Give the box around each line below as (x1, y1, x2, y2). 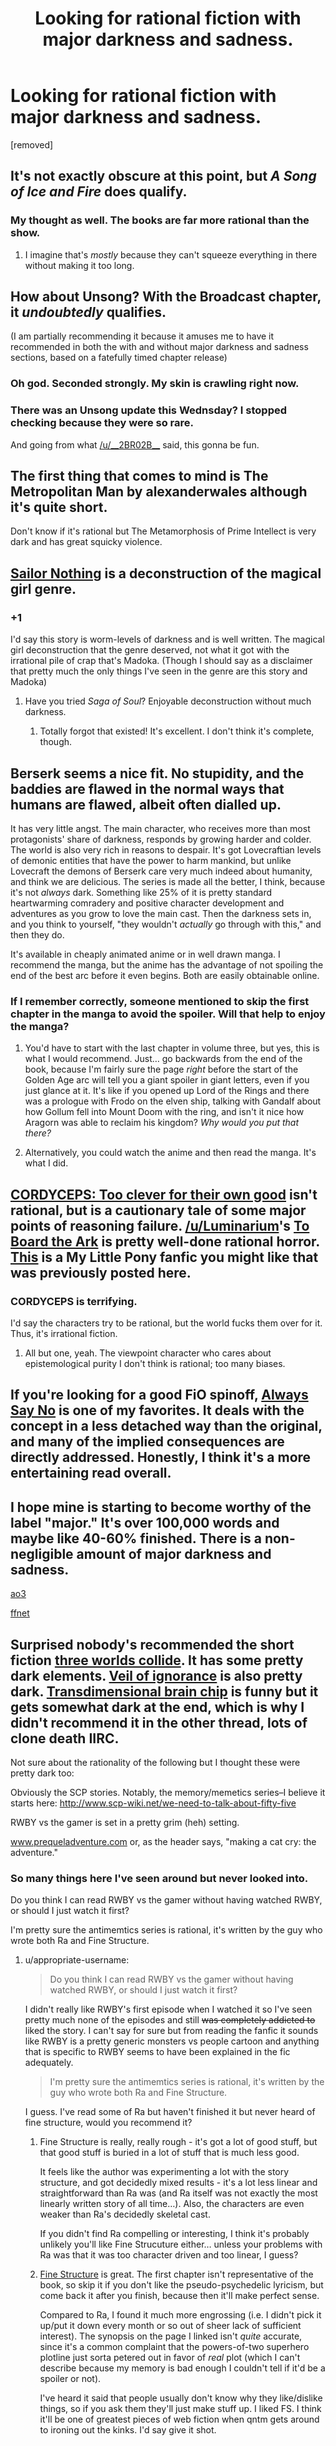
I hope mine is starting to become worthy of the (10, 1498, 312, 1516)
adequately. (24, 2057, 74, 2069)
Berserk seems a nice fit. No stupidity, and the (10, 765, 305, 782)
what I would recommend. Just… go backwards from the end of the (24, 1053, 303, 1065)
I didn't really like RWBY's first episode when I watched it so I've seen (24, 2003, 313, 2016)
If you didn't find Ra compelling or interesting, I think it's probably (39, 2228, 310, 2240)
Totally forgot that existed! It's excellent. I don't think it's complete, (39, 725, 315, 737)
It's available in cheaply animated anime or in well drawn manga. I (10, 948, 281, 960)
